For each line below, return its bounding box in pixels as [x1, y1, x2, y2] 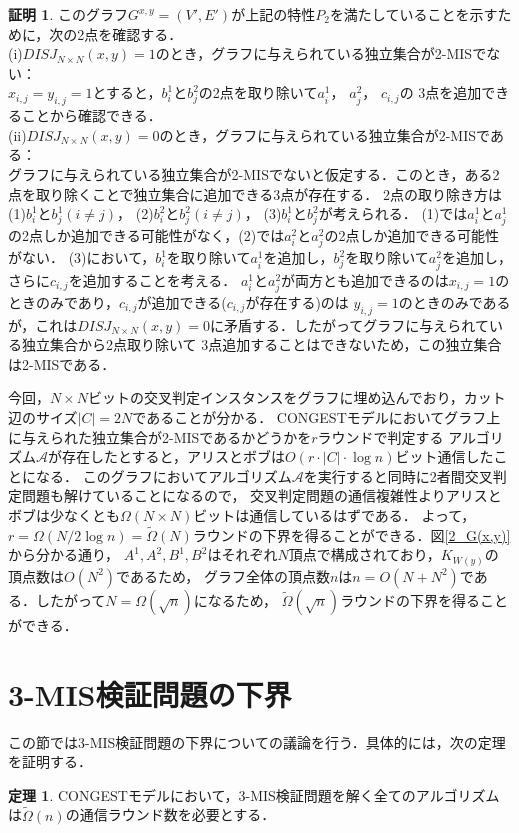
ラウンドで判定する [317, 426, 444, 447]
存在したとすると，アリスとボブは [61, 446, 286, 467]
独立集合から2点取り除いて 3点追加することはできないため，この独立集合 [21, 334, 502, 355]
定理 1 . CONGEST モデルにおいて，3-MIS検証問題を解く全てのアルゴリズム [8, 784, 500, 805]
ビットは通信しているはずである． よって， [193, 504, 476, 525]
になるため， [193, 589, 277, 610]
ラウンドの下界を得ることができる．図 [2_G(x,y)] [192, 524, 511, 545]
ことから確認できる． [21, 105, 162, 126]
